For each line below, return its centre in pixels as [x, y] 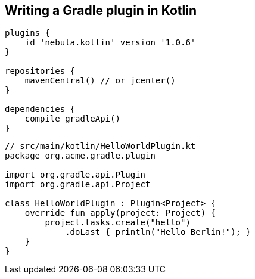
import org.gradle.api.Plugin [75, 175]
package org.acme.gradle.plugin [80, 156]
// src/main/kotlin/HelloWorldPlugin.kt [100, 146]
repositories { [40, 71]
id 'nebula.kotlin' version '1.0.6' [110, 43]
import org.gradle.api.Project [78, 185]
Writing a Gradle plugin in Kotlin [101, 10]
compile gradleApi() [72, 119]
